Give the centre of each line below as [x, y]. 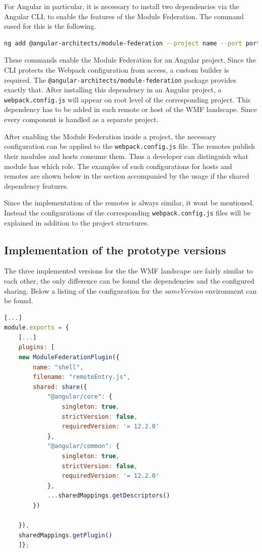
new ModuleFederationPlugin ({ [69, 357]
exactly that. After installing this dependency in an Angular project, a [113, 90]
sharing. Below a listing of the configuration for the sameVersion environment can [130, 290]
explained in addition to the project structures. [77, 222]
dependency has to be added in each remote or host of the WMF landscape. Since [130, 109]
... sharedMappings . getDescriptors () [109, 496]
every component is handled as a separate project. [81, 119]
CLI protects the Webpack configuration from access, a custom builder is [117, 69]
